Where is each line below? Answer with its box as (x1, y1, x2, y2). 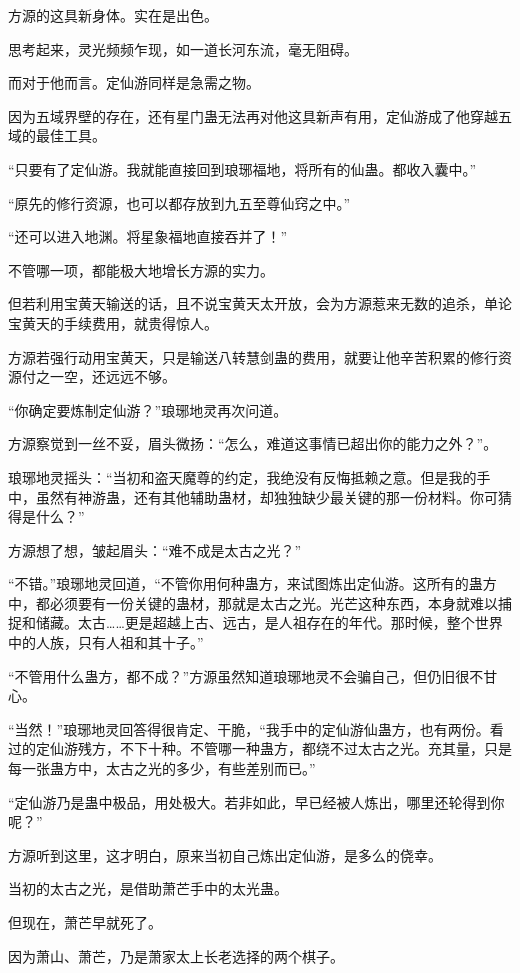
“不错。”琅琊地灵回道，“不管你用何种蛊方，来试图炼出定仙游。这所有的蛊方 (8, 573, 497, 594)
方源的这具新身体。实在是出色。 (8, 5, 218, 25)
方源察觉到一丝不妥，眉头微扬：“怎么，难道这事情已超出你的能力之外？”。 (8, 433, 498, 454)
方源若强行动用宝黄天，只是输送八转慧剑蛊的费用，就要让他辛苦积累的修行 (8, 346, 498, 367)
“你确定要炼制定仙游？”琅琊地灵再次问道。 (8, 399, 288, 420)
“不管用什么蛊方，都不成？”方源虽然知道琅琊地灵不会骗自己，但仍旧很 (8, 665, 470, 686)
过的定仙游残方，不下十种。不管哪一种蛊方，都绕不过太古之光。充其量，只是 (8, 738, 512, 759)
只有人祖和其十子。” (77, 632, 204, 653)
